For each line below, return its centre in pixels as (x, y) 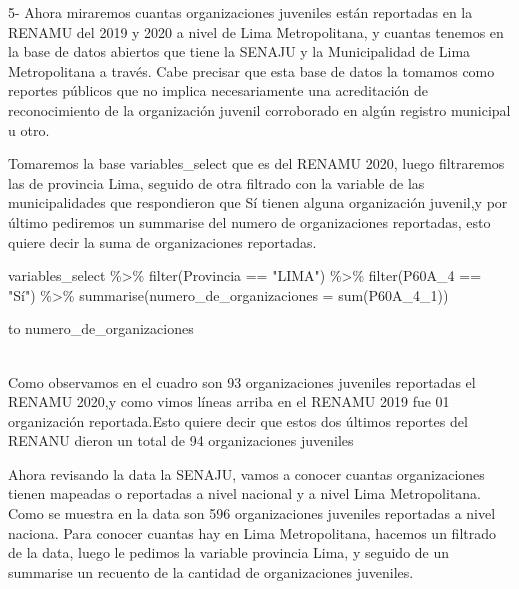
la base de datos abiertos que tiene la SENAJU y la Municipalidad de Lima (239, 51)
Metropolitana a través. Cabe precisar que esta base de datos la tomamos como (251, 70)
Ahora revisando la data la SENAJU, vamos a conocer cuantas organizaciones (246, 473)
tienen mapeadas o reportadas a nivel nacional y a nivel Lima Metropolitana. (244, 493)
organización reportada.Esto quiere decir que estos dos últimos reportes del (238, 420)
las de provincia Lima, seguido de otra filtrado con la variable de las (216, 182)
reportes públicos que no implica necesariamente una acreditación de (218, 90)
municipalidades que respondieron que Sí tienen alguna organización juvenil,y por (258, 202)
